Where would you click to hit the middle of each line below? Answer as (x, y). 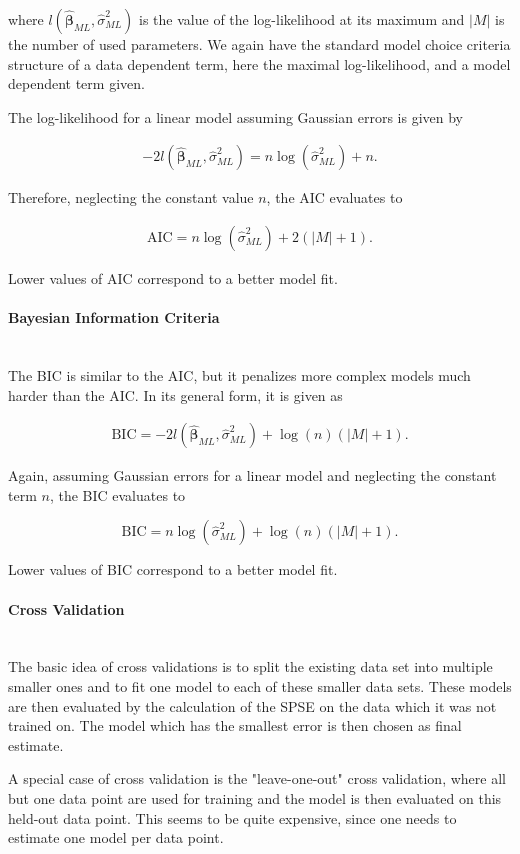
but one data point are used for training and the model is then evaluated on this (255, 797)
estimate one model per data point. (116, 837)
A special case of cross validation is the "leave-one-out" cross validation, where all (257, 778)
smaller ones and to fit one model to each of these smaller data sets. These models (260, 686)
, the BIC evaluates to (117, 494)
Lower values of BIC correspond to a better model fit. (173, 569)
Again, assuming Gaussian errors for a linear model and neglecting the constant (252, 475)
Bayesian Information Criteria (114, 317)
